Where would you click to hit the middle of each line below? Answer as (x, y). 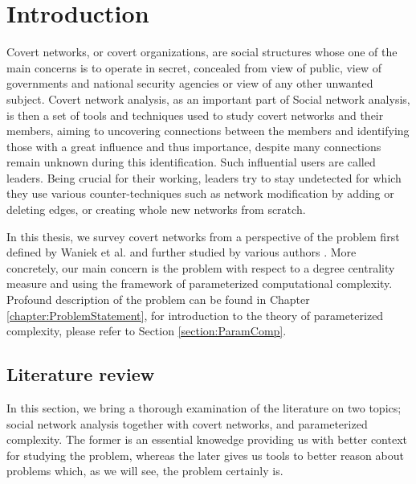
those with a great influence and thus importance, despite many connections (194, 146)
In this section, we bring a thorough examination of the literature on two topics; (204, 408)
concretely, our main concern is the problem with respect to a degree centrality (201, 267)
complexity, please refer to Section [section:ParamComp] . (147, 331)
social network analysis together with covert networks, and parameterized (187, 423)
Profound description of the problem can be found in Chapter (158, 299)
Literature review (81, 374)
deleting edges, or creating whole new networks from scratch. (156, 209)
